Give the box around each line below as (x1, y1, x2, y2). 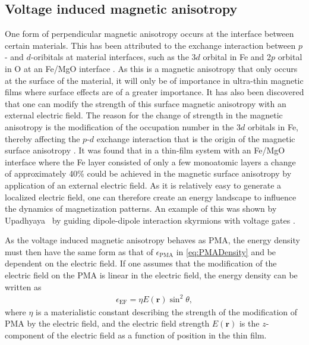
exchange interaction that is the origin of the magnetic (96, 132, 295, 145)
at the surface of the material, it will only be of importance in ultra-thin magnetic (5, 74, 304, 86)
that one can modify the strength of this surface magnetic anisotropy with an (5, 97, 286, 109)
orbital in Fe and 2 (203, 51, 272, 63)
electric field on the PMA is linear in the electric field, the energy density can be (5, 269, 298, 281)
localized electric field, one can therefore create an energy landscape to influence (5, 190, 297, 203)
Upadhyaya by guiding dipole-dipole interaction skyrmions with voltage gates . (5, 214, 295, 226)
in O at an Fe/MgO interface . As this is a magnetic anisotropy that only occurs (5, 62, 298, 74)
